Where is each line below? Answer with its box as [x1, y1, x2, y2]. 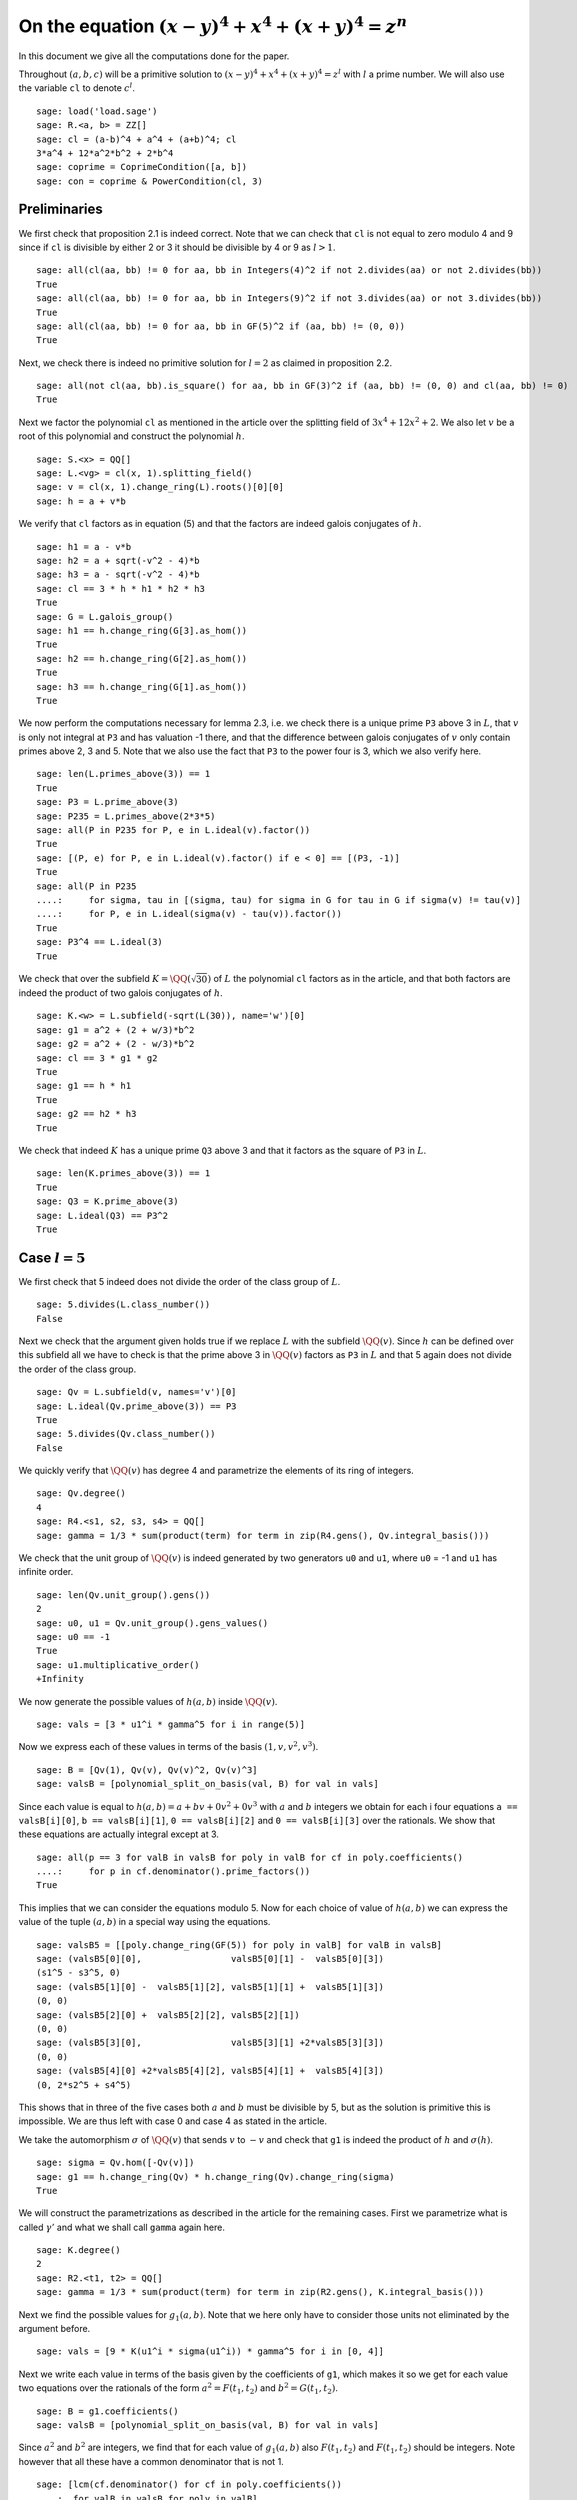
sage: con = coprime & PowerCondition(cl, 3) [36, 175, 264, 187]
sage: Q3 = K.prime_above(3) [36, 1196, 179, 1207]
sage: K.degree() [36, 2245, 121, 2256]
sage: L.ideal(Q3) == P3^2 [36, 1210, 169, 1221]
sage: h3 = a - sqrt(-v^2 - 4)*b [36, 569, 200, 580]
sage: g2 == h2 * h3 [36, 1108, 137, 1120]
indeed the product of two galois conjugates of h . [18, 987, 224, 999]
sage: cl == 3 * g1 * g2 [36, 1052, 158, 1064]
